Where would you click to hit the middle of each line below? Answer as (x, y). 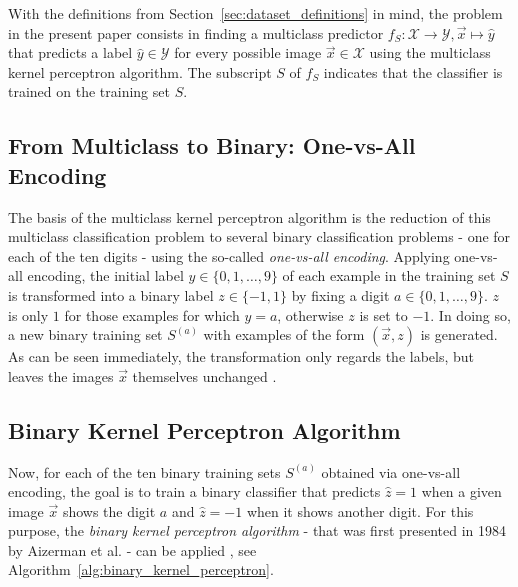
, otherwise (310, 314)
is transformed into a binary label (111, 294)
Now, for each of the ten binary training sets (144, 471)
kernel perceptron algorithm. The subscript (140, 71)
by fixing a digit (340, 294)
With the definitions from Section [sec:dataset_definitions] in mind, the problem (255, 13)
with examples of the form (284, 334)
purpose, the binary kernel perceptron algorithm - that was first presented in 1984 (257, 530)
